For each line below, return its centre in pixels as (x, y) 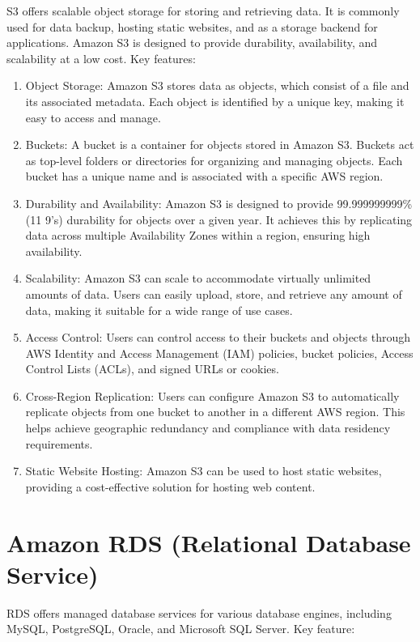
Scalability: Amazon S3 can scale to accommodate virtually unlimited (198, 278)
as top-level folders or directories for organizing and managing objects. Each (214, 160)
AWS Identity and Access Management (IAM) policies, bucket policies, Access (219, 353)
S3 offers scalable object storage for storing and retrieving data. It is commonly (203, 11)
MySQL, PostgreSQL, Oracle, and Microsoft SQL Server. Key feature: (181, 629)
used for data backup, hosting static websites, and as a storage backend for (192, 26)
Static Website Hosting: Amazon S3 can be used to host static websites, (204, 471)
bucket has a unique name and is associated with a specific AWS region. (204, 176)
